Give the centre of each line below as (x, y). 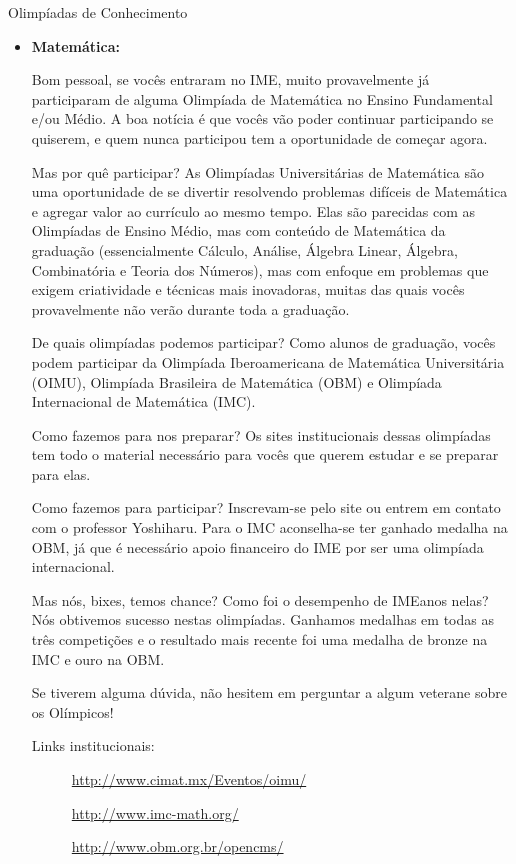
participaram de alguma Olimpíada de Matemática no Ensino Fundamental (262, 98)
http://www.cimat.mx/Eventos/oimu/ (189, 779)
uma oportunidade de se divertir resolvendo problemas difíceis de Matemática (269, 191)
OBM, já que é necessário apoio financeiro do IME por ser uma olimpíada (257, 546)
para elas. (61, 473)
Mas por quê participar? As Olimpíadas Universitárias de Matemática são (257, 171)
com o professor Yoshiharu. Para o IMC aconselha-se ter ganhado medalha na (269, 527)
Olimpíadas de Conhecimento (98, 12)
